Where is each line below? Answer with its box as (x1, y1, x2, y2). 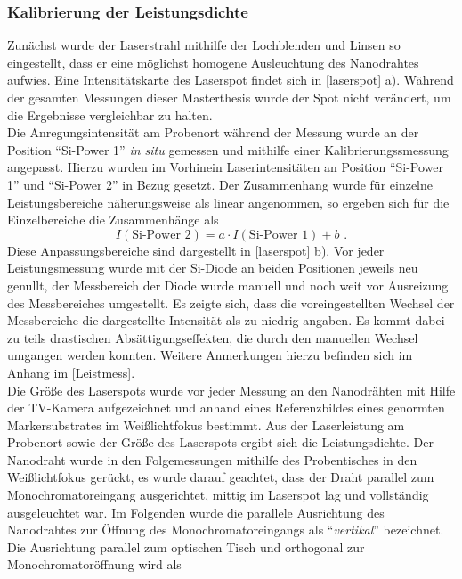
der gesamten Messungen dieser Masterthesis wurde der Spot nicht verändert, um (7, 88, 451, 106)
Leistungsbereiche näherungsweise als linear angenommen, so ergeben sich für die (7, 192, 450, 211)
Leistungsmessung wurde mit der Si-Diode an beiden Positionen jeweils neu (7, 258, 418, 277)
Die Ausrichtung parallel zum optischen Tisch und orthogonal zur (7, 537, 365, 556)
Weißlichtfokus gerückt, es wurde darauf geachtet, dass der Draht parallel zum (7, 468, 434, 486)
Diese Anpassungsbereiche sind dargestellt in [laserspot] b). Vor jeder (7, 241, 385, 259)
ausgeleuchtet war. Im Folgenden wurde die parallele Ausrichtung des (7, 502, 385, 521)
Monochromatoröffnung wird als (7, 555, 182, 574)
